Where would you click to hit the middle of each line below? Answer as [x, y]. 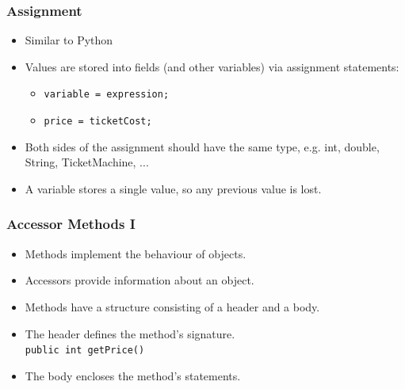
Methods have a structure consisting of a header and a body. [172, 306]
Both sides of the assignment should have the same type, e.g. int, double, [202, 146]
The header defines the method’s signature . [130, 333]
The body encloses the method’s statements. [133, 375]
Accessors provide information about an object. [139, 280]
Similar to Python [69, 40]
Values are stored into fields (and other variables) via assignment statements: [212, 66]
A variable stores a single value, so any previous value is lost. [173, 188]
